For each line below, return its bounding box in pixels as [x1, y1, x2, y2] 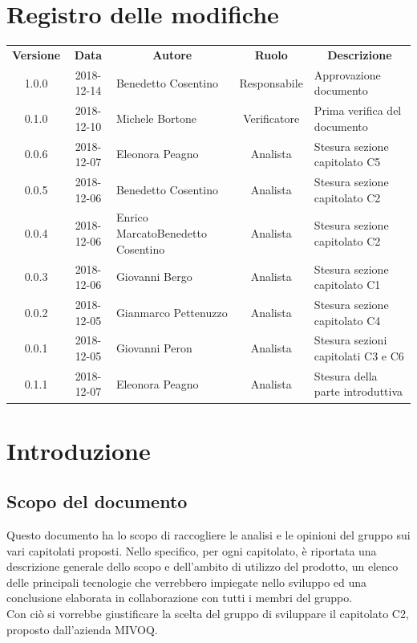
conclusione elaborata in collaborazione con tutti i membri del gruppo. [6, 589, 353, 606]
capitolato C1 [314, 276, 381, 293]
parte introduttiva [314, 383, 403, 400]
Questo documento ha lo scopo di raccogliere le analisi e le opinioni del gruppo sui [6, 527, 411, 543]
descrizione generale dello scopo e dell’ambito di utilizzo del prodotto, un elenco [6, 558, 399, 575]
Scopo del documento [6, 489, 188, 514]
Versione [12, 46, 61, 63]
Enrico [115, 209, 148, 226]
